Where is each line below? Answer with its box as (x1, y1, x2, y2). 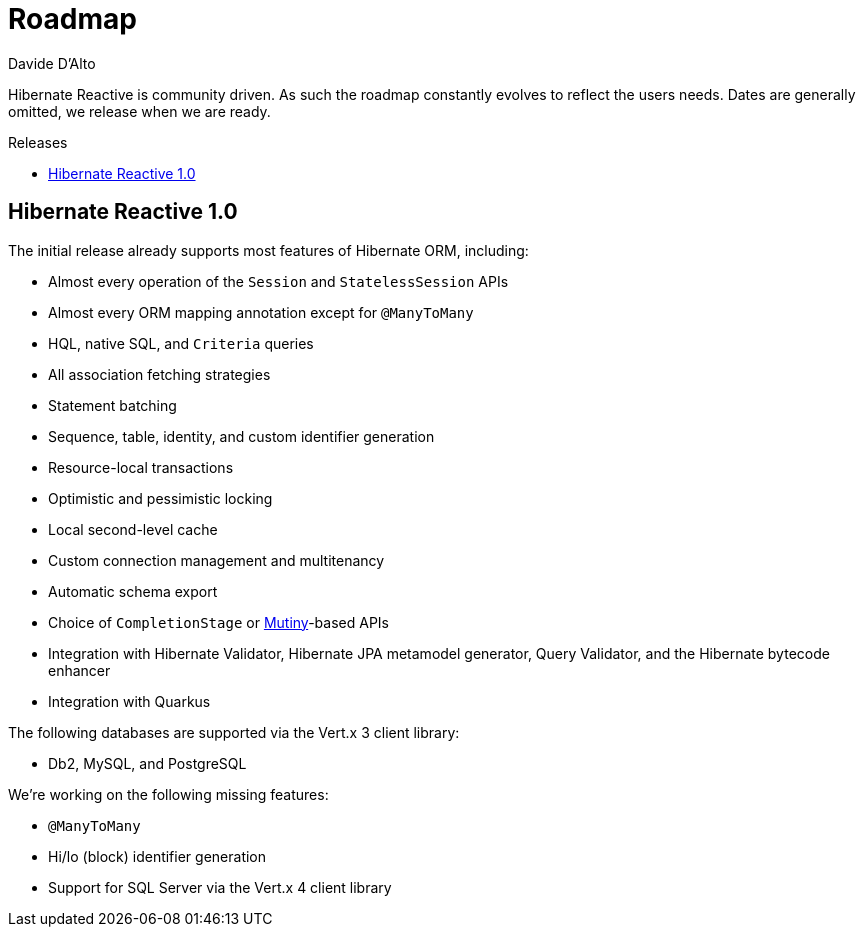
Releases (8, 133, 68, 151)
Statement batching (48, 396, 177, 414)
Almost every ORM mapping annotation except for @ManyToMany (48, 303, 474, 321)
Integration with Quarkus (48, 692, 211, 710)
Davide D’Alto (8, 54, 96, 72)
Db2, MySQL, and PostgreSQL (48, 754, 247, 772)
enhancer (48, 661, 111, 679)
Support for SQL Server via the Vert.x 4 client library (48, 878, 392, 896)
